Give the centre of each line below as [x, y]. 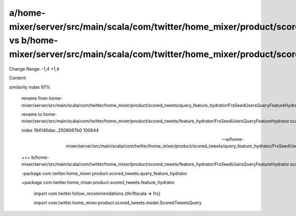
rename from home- [42, 98]
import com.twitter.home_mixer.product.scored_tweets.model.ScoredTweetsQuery [118, 203]
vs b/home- [34, 41]
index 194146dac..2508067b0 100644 [60, 130]
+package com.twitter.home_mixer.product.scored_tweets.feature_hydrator [98, 182]
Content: [18, 78]
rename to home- [39, 114]
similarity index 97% [30, 87]
